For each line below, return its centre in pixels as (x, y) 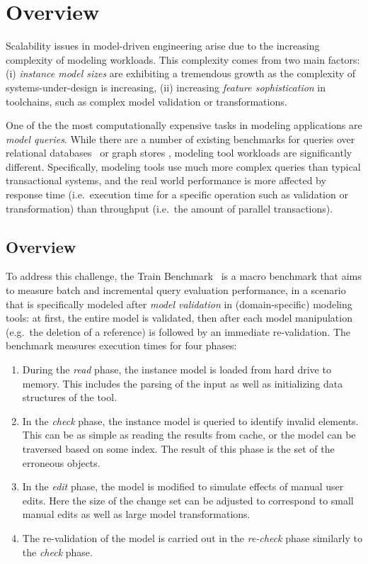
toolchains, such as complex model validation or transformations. (146, 101)
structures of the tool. (70, 397)
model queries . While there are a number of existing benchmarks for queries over (180, 139)
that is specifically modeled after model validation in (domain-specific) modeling (179, 304)
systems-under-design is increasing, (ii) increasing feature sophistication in (166, 87)
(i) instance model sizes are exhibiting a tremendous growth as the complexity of (181, 73)
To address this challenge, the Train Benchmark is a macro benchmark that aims (184, 276)
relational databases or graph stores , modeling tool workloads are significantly (179, 153)
